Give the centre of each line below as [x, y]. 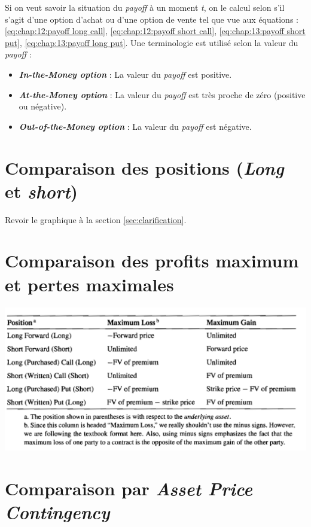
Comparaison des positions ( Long [144, 167]
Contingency [57, 511]
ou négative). [43, 106]
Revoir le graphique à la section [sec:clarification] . [96, 219]
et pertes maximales [89, 284]
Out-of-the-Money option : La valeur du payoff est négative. [135, 126]
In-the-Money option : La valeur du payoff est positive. [125, 74]
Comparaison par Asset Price [129, 488]
